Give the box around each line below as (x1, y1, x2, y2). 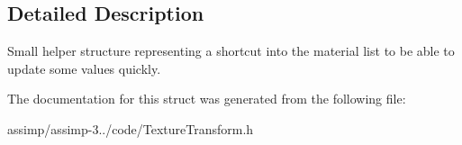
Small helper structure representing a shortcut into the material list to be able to (7, 41, 455, 60)
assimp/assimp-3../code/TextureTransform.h (7, 119, 254, 138)
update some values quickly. (7, 59, 161, 77)
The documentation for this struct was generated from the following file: (7, 89, 406, 108)
